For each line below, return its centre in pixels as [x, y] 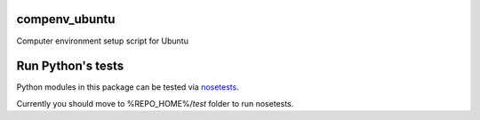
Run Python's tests [70, 66]
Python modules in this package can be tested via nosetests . [128, 87]
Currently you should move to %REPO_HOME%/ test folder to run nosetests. [155, 103]
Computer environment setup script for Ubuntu [102, 41]
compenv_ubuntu [66, 19]
